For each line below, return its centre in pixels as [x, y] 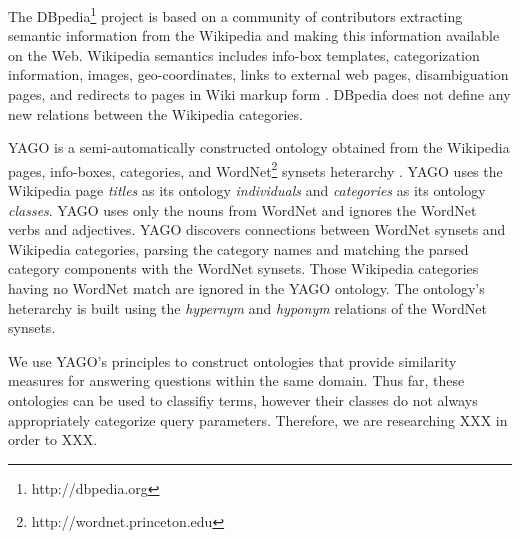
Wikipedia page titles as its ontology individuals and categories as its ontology [247, 190]
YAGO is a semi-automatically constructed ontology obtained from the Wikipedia [259, 147]
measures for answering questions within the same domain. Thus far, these [236, 380]
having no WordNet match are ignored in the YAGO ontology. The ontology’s [246, 288]
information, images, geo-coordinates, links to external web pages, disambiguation [258, 74]
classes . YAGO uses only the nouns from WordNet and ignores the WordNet [242, 209]
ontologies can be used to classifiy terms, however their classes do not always [243, 400]
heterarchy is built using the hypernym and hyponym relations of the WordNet [247, 307]
